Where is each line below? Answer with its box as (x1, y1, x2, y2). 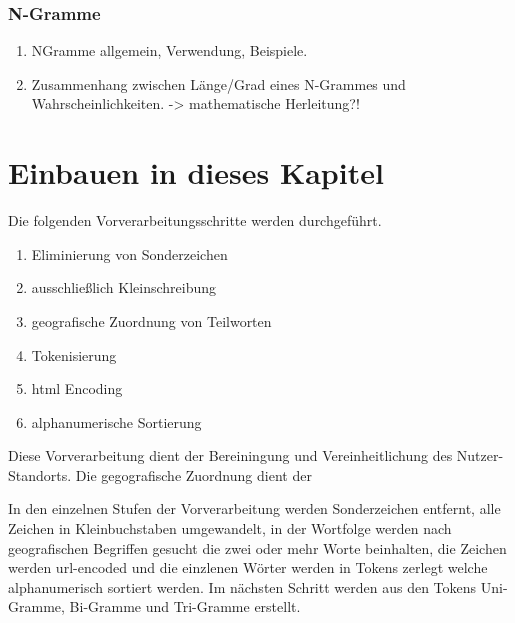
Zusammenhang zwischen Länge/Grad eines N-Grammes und (31, 73, 406, 94)
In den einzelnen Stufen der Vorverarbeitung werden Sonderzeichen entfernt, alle (8, 498, 501, 519)
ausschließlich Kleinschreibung (31, 277, 217, 298)
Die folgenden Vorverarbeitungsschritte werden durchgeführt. (8, 210, 382, 231)
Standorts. (8, 464, 72, 485)
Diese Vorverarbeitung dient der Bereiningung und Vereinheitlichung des (8, 445, 453, 466)
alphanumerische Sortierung (31, 411, 202, 432)
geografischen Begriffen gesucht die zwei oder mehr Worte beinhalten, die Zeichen (8, 537, 507, 558)
